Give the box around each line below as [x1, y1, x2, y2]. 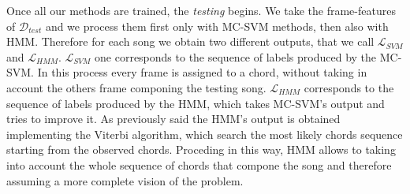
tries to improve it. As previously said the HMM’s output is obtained [6, 110, 341, 127]
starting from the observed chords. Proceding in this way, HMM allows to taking [6, 141, 396, 158]
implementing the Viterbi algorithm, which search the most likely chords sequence [6, 125, 403, 142]
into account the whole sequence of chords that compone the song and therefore [6, 156, 392, 173]
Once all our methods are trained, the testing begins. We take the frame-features [6, 2, 396, 18]
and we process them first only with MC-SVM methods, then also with [45, 17, 389, 34]
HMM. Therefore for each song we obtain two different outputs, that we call [6, 33, 375, 50]
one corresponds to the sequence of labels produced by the [95, 48, 377, 65]
